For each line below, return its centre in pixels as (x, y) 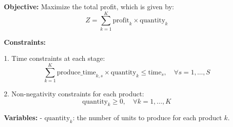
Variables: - (23, 118)
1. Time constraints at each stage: (55, 58)
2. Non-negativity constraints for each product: (74, 94)
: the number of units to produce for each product (147, 118)
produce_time (76, 72)
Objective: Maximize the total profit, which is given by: (89, 6)
